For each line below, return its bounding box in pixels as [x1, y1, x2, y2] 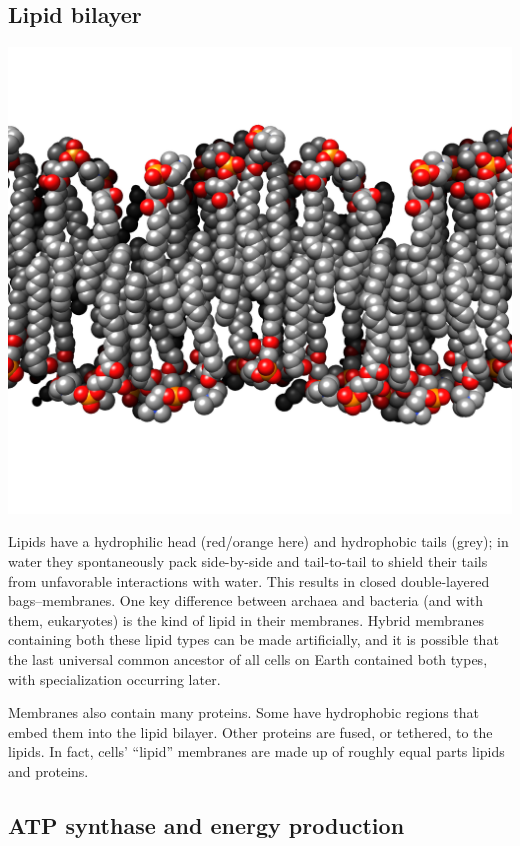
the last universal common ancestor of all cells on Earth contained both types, [8, 648, 488, 669]
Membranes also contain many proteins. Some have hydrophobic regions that [8, 702, 480, 723]
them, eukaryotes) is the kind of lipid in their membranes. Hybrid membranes [8, 609, 485, 630]
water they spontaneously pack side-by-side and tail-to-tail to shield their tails [8, 550, 488, 571]
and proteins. [8, 760, 89, 781]
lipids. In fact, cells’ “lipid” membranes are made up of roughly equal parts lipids [8, 741, 505, 762]
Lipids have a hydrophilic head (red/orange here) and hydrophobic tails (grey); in [8, 531, 509, 552]
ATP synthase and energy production [8, 809, 405, 840]
